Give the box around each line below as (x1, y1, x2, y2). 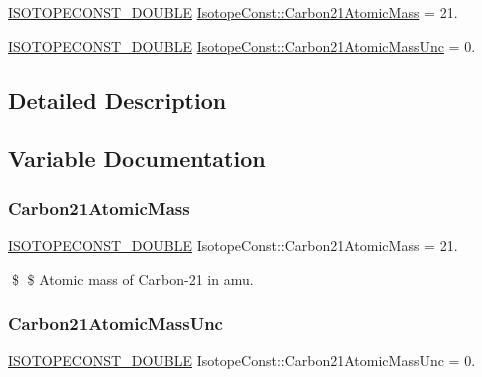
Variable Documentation (8, 143, 266, 174)
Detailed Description (8, 84, 227, 115)
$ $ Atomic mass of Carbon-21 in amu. (11, 268, 254, 289)
